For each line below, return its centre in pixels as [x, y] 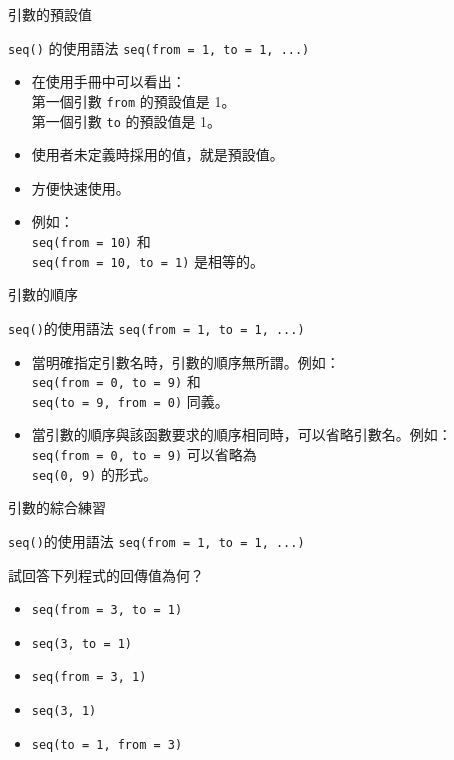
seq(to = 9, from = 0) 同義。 [130, 400]
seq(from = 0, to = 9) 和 [116, 381]
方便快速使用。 [80, 187]
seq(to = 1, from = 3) [107, 744]
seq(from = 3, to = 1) [107, 610]
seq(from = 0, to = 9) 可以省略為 [144, 454]
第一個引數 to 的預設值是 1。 [126, 120]
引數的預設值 [50, 14]
